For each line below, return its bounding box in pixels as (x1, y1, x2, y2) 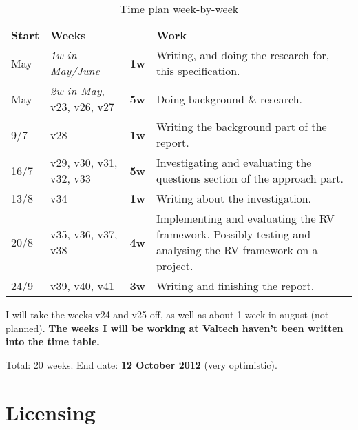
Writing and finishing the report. (156, 278, 315, 294)
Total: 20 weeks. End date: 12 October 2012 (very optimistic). (6, 357, 277, 371)
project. (156, 258, 193, 274)
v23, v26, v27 (50, 99, 114, 114)
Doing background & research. (156, 90, 302, 107)
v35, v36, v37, (50, 226, 118, 242)
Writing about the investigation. (156, 190, 312, 206)
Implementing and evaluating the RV (156, 210, 335, 226)
